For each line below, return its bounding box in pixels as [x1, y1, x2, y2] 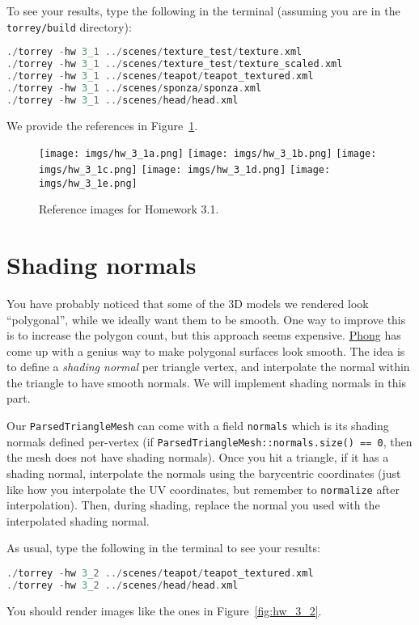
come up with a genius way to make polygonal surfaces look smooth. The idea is [6, 342, 405, 359]
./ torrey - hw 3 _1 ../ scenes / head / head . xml [6, 94, 239, 106]
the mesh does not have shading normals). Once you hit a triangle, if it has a [6, 449, 389, 466]
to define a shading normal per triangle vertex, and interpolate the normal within [6, 358, 410, 375]
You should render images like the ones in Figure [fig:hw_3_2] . [6, 602, 322, 619]
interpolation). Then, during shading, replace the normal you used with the [6, 496, 380, 513]
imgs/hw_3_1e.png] [39, 177, 138, 189]
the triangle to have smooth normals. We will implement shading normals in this [6, 374, 407, 391]
